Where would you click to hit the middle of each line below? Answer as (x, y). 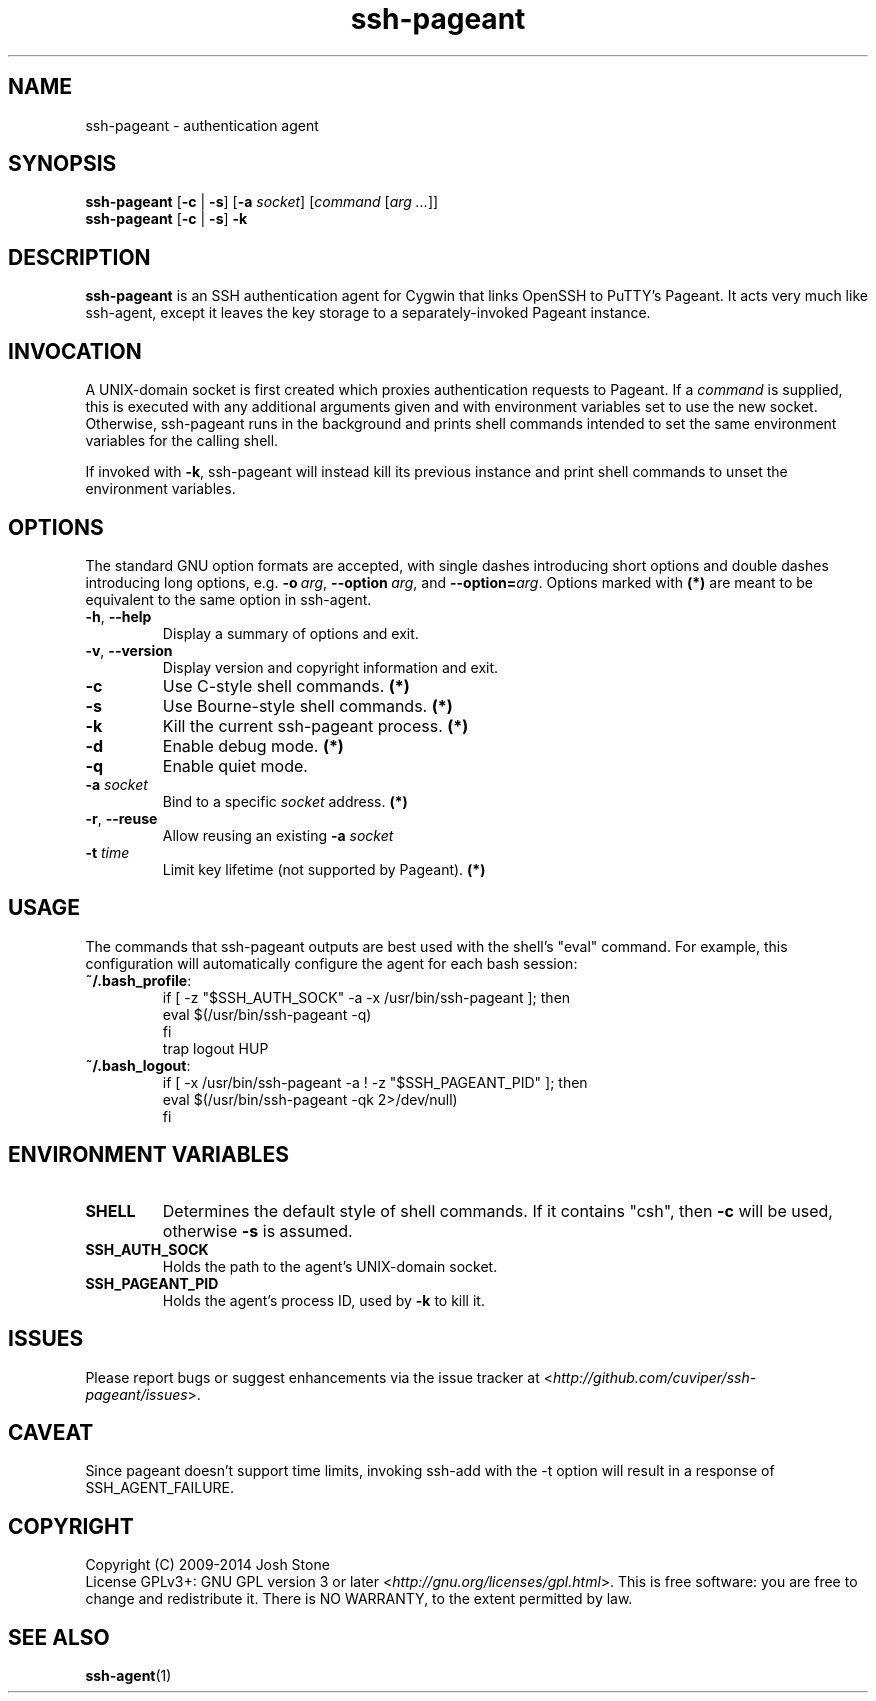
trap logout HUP (215, 1048)
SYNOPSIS (62, 164)
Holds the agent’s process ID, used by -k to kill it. (323, 1300)
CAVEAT (51, 1432)
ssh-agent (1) (128, 1676)
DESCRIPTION (79, 257)
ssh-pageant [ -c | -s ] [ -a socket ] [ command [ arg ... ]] (262, 202)
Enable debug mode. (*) (253, 745)
